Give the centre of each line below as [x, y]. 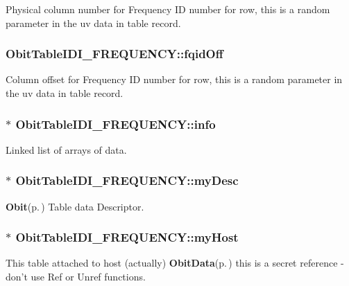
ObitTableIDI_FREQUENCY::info [116, 124]
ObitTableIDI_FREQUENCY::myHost [127, 237]
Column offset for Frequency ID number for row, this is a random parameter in [174, 79]
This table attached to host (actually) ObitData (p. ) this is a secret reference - [175, 263]
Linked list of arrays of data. [66, 149]
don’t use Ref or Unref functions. [76, 277]
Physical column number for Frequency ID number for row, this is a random [168, 9]
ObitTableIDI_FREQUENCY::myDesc [127, 180]
